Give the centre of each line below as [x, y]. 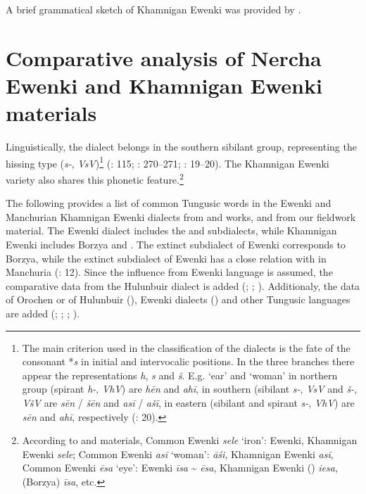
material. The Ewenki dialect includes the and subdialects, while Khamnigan [171, 230]
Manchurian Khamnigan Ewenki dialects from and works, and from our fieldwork [181, 216]
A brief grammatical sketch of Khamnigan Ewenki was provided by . [153, 9]
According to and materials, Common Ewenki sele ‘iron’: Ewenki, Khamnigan [190, 440]
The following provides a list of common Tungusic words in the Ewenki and [169, 203]
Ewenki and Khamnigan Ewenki [164, 85]
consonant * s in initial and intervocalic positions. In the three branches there [188, 361]
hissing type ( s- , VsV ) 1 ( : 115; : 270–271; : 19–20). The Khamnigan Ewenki [168, 162]
